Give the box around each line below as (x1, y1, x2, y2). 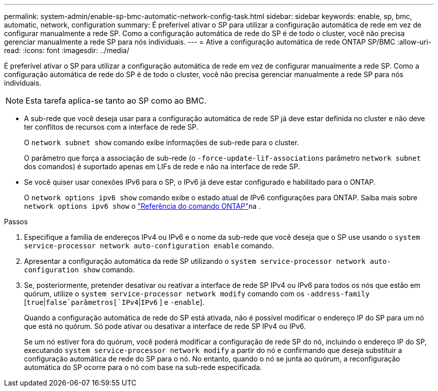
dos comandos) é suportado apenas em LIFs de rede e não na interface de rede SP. (24, 162, 300, 171)
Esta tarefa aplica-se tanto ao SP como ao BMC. (25, 96, 207, 106)
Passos (4, 217, 28, 226)
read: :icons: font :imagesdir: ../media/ (4, 46, 129, 55)
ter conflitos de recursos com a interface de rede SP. (24, 123, 198, 131)
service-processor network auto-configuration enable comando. (24, 241, 274, 250)
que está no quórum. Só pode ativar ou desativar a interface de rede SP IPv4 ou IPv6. (24, 322, 306, 330)
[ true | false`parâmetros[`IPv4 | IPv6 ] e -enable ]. (24, 298, 204, 306)
